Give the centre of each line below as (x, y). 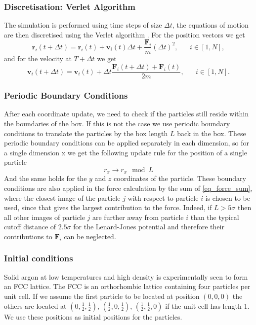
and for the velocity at (38, 58)
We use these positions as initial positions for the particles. (93, 316)
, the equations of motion (210, 25)
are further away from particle (138, 217)
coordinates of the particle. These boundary (180, 178)
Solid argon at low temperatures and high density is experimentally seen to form (126, 276)
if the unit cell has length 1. (207, 306)
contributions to (28, 236)
